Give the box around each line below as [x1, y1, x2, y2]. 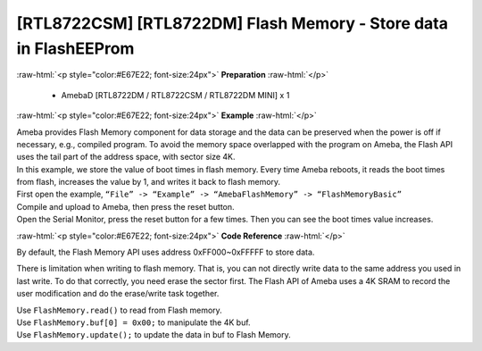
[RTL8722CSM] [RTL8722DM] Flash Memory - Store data [16, 13, 448, 33]
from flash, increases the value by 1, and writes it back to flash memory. [16, 177, 281, 188]
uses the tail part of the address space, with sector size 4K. [16, 152, 236, 163]
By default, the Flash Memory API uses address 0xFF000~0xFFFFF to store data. [16, 247, 315, 258]
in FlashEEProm [16, 38, 135, 58]
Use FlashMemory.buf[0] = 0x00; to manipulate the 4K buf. [16, 317, 251, 328]
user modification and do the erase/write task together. [16, 288, 220, 299]
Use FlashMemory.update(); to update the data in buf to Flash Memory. [16, 330, 292, 340]
